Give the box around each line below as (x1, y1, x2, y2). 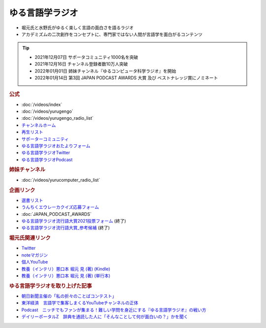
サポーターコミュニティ (21, 136, 69, 142)
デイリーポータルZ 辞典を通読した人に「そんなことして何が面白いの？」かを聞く (21, 314, 188, 320)
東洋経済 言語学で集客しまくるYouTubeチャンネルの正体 (21, 300, 138, 306)
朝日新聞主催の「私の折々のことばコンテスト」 (21, 293, 117, 299)
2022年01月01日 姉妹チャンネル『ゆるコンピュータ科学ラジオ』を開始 (34, 68, 176, 74)
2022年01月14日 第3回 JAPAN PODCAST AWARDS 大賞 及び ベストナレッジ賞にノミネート (34, 74, 218, 81)
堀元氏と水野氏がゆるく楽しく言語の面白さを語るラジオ (21, 25, 134, 31)
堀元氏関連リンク (9, 234, 51, 241)
